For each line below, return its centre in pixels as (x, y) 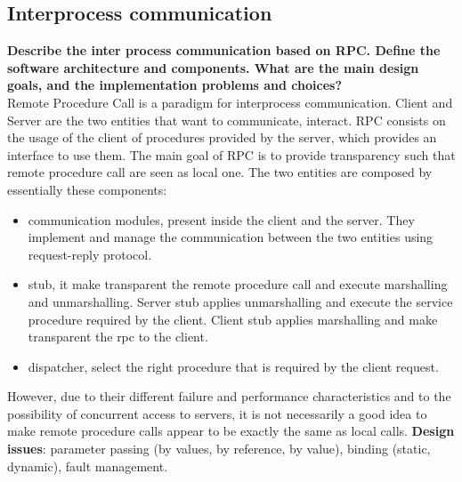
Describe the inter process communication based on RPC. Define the (224, 50)
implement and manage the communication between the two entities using (231, 237)
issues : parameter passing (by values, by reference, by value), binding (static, (219, 449)
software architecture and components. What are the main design (213, 67)
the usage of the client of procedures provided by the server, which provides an (222, 137)
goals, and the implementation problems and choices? (175, 85)
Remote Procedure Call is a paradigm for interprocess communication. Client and (230, 102)
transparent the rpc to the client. (118, 337)
